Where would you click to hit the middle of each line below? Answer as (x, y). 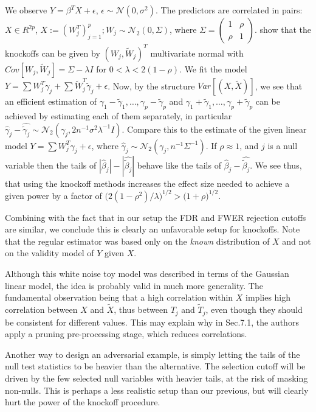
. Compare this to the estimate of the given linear (214, 129)
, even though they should (254, 309)
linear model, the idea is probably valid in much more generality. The (134, 285)
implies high (268, 297)
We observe (26, 10)
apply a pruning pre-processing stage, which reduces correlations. (126, 334)
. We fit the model (213, 68)
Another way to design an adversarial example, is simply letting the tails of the (153, 354)
